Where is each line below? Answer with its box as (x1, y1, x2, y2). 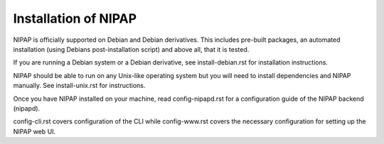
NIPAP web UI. (13, 127, 56, 135)
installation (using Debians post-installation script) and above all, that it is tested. (13, 45, 250, 53)
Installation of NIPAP (13, 11, 137, 26)
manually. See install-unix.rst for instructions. (13, 82, 146, 90)
